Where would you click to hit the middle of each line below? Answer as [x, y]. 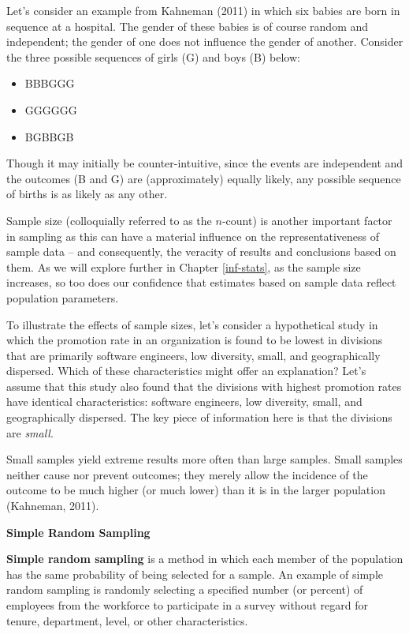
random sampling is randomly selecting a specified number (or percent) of [185, 589]
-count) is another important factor [307, 220]
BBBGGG [50, 83]
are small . [30, 432]
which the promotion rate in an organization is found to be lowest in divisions [195, 340]
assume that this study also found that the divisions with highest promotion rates [204, 386]
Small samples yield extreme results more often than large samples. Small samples [204, 459]
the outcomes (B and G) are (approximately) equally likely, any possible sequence [204, 178]
